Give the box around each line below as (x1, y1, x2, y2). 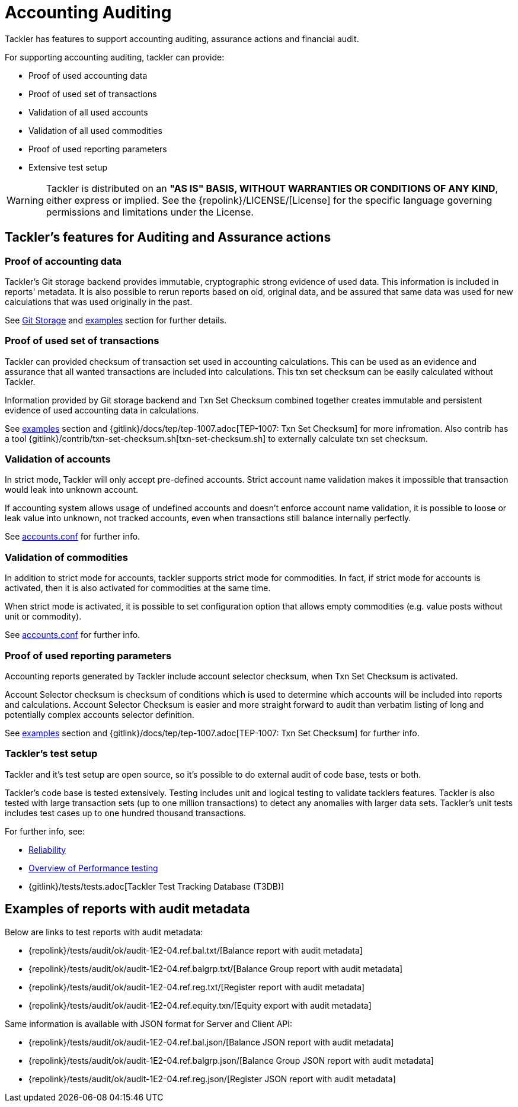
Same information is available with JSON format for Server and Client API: (5, 1018, 293, 1029)
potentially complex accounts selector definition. (5, 709, 194, 720)
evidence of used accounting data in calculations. (5, 405, 199, 415)
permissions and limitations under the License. (46, 206, 254, 218)
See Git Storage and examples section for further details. (5, 315, 227, 325)
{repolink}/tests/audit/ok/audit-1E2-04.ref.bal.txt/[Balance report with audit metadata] (28, 945, 363, 955)
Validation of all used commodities (28, 125, 162, 136)
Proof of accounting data (5, 255, 122, 267)
